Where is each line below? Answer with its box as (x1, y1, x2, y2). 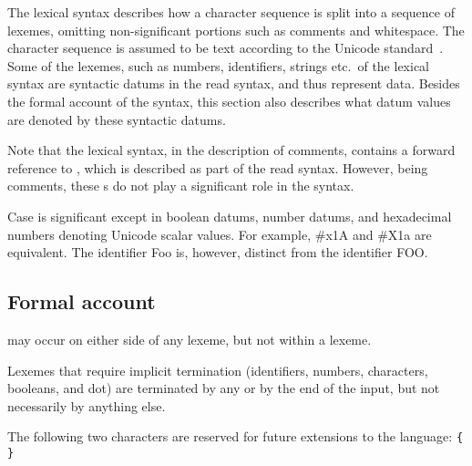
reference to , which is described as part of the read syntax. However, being (7, 158, 428, 177)
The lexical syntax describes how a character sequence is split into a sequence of (7, 3, 455, 21)
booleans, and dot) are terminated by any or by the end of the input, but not (7, 378, 440, 398)
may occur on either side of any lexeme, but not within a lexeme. (7, 329, 372, 348)
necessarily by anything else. (7, 396, 166, 415)
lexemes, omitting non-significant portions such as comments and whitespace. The (7, 20, 465, 39)
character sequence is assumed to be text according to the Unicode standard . (7, 38, 444, 57)
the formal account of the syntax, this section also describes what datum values (7, 91, 451, 110)
